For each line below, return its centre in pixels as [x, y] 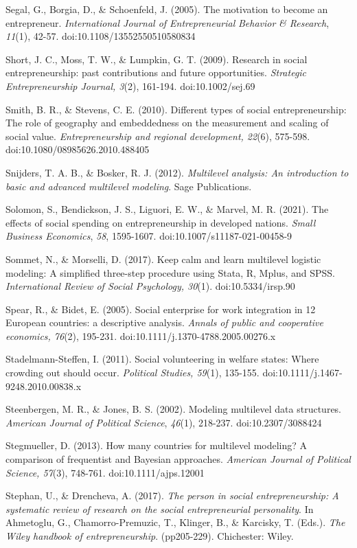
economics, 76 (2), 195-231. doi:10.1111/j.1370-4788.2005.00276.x [141, 335]
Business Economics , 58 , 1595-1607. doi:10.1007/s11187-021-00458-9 [149, 236]
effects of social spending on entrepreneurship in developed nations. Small [161, 222]
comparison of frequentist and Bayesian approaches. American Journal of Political [178, 459]
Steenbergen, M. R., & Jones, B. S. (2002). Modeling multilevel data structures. [174, 409]
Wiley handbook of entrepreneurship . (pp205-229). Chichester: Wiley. [150, 536]
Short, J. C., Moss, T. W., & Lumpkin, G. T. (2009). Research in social [157, 59]
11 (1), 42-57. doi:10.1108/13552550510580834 [101, 36]
